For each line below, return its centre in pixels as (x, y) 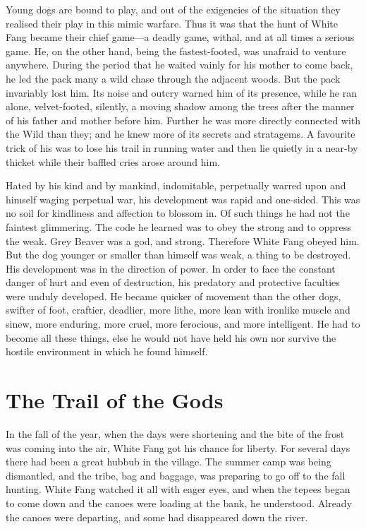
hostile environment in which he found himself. (107, 351)
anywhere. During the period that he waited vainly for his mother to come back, (179, 65)
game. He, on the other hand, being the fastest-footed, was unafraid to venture (176, 50)
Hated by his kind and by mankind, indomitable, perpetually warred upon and (176, 185)
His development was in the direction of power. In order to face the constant (171, 268)
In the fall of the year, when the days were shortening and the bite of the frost (175, 433)
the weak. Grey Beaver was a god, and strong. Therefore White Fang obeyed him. (183, 240)
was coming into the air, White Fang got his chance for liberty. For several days (178, 447)
